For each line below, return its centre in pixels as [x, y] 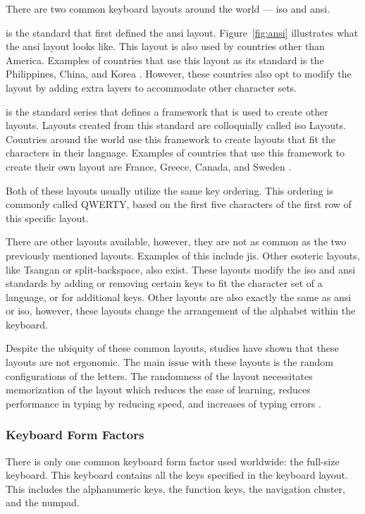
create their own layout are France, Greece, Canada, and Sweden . [149, 166]
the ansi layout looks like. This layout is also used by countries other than [165, 46]
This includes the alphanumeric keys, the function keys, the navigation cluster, [175, 488]
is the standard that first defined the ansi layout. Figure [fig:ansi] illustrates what [182, 32]
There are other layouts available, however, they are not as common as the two [176, 241]
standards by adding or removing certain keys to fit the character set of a [164, 283]
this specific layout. [47, 218]
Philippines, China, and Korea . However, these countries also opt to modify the [179, 74]
